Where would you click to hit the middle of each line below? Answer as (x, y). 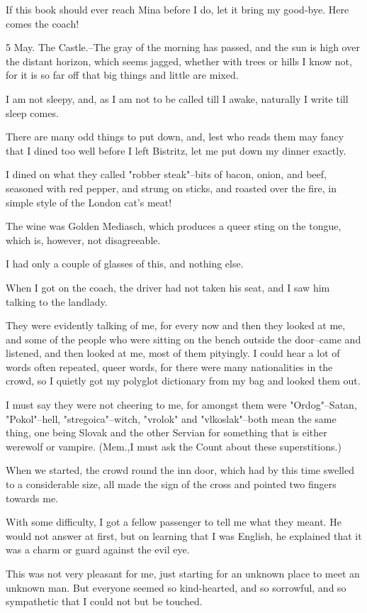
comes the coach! (43, 23)
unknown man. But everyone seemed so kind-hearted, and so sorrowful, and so (176, 587)
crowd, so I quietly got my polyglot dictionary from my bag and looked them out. (183, 381)
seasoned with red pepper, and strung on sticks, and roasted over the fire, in (171, 188)
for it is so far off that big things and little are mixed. (122, 75)
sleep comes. (32, 112)
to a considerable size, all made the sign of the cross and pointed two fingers (171, 484)
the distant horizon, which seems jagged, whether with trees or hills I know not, (179, 61)
